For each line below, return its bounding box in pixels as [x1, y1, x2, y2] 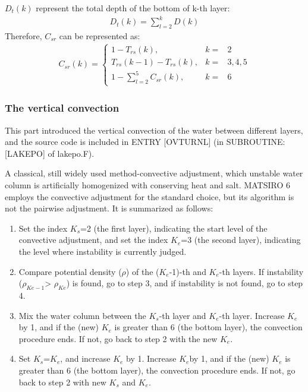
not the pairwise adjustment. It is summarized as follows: [5, 202, 213, 214]
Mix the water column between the [18, 309, 146, 321]
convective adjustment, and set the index [18, 233, 168, 246]
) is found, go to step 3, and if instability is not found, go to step [66, 277, 303, 289]
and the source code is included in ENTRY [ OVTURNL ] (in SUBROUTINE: [5, 135, 285, 148]
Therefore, [5, 29, 42, 42]
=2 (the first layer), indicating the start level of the [80, 222, 268, 234]
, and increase [60, 352, 111, 365]
